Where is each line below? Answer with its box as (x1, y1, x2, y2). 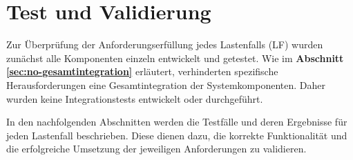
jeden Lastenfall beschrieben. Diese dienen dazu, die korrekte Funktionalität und (6, 128, 347, 142)
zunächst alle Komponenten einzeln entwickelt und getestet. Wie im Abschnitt (6, 50, 344, 65)
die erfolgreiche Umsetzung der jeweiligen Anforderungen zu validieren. (6, 141, 307, 156)
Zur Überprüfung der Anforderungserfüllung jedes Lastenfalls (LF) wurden (6, 37, 323, 52)
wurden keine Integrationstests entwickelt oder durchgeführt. (6, 91, 263, 106)
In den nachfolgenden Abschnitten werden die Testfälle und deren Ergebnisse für (6, 114, 347, 129)
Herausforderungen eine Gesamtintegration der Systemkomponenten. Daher (6, 77, 325, 92)
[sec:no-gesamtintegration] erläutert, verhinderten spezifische (6, 64, 278, 79)
